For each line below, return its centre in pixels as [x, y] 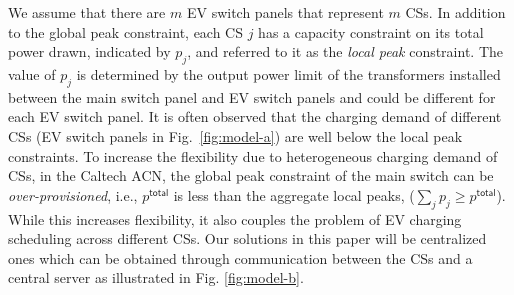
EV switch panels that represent [285, 12]
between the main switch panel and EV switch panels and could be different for [252, 96]
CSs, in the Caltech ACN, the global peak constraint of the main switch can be [251, 175]
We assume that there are [87, 12]
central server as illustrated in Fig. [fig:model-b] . [156, 277]
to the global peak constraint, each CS [126, 31]
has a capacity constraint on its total [371, 31]
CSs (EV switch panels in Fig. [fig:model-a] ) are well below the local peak [235, 135]
